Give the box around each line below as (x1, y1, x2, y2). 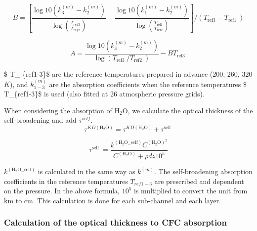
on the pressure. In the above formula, (4, 185, 120, 196)
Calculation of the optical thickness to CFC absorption (4, 216, 227, 229)
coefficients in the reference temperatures (4, 176, 128, 186)
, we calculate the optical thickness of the (128, 105, 253, 115)
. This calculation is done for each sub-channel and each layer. (33, 195, 221, 205)
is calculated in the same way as (38, 166, 135, 177)
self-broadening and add (4, 115, 77, 125)
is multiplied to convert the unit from (134, 185, 248, 196)
